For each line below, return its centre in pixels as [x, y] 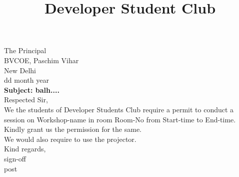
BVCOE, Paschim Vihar [41, 60]
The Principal [25, 50]
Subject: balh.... [32, 90]
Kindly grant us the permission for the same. [73, 129]
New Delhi [20, 70]
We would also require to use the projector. [70, 139]
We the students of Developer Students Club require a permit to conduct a [119, 109]
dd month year [26, 80]
